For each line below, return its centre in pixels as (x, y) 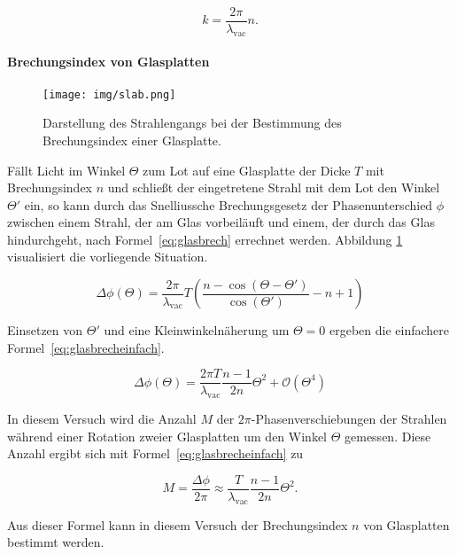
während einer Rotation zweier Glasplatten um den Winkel (167, 436)
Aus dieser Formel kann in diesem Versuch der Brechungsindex (178, 524)
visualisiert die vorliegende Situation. (108, 257)
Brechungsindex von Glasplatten (108, 62)
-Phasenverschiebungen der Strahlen (349, 419)
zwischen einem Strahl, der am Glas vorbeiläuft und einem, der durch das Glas (221, 222)
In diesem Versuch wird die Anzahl (102, 419)
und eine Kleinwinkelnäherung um (197, 330)
